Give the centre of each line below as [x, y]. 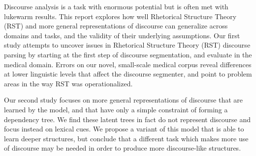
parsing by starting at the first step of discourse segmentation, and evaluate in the [128, 54]
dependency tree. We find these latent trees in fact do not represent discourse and [128, 119]
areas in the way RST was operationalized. [68, 83]
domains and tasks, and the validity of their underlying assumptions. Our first [122, 35]
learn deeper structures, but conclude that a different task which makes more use [126, 138]
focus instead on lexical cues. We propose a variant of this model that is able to [124, 129]
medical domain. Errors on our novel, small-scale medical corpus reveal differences [128, 64]
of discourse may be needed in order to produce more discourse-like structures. [123, 148]
